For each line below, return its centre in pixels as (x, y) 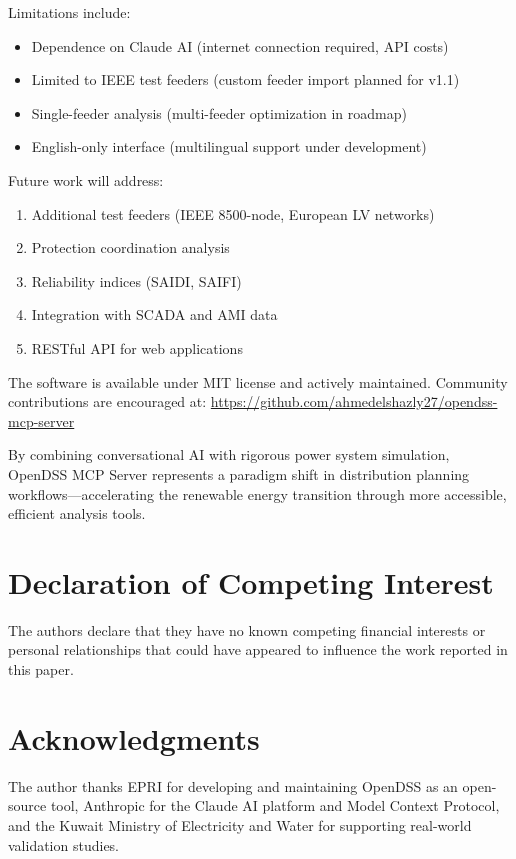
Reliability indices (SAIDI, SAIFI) (136, 280)
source (27, 805)
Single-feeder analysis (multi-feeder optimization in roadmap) (219, 112)
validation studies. (64, 844)
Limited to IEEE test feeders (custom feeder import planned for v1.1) (245, 79)
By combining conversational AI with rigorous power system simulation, (229, 454)
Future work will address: (86, 179)
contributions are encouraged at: (107, 401)
